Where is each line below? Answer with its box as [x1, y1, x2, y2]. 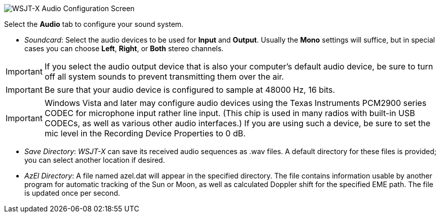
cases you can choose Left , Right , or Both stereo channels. [24, 44, 224, 53]
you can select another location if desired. [24, 156, 165, 164]
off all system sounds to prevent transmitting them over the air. [44, 71, 284, 82]
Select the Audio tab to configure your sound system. [4, 20, 184, 28]
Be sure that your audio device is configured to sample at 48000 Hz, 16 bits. [44, 85, 335, 95]
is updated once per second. [24, 189, 120, 197]
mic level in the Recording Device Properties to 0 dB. [44, 128, 246, 138]
